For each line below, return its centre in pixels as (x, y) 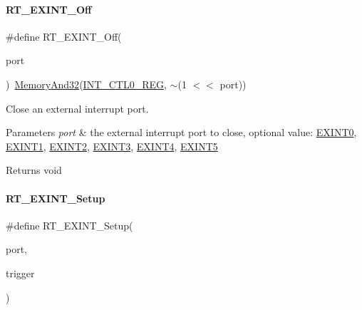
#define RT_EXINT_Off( (64, 36)
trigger (20, 273)
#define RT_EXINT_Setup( (69, 225)
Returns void (34, 170)
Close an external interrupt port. (77, 108)
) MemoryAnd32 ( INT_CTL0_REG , (86, 84)
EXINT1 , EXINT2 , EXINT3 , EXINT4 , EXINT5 (112, 146)
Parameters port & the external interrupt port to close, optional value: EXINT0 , (181, 132)
